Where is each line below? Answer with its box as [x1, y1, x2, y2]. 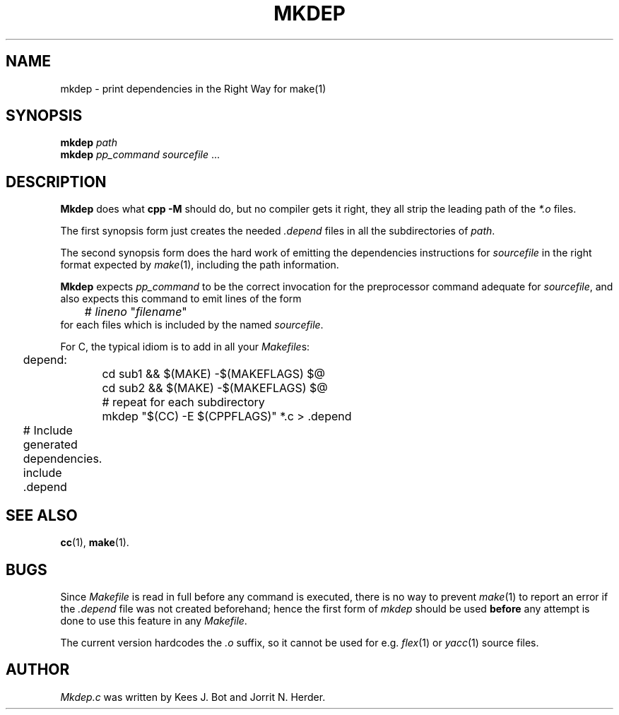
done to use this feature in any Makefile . [60, 614, 247, 627]
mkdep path [60, 136, 117, 149]
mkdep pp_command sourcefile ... [60, 148, 220, 161]
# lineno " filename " [84, 305, 187, 319]
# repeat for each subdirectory [102, 395, 265, 410]
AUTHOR [6, 661, 70, 679]
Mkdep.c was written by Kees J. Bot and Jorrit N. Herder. [60, 690, 326, 703]
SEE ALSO [6, 506, 78, 524]
